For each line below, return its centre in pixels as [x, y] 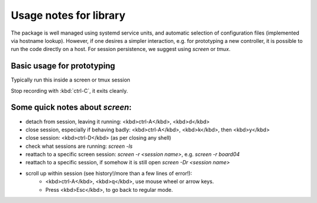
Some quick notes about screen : [71, 108]
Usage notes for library [68, 15]
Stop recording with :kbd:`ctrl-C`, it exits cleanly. [70, 90]
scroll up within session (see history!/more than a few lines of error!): [109, 173]
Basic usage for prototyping [63, 66]
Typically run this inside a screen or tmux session [70, 80]
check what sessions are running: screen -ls [79, 146]
